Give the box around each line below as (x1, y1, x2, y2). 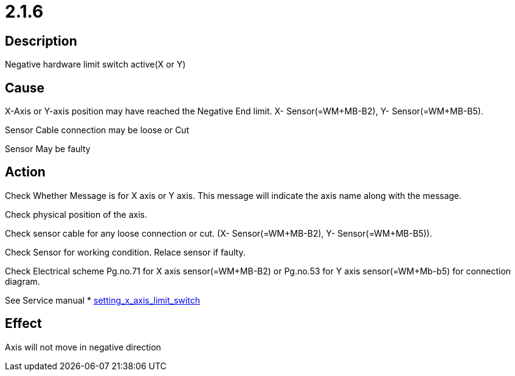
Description (5, 33, 77, 49)
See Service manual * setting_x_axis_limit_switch (5, 294, 200, 305)
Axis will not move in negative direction (5, 341, 161, 352)
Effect (5, 316, 42, 332)
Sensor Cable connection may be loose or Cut (5, 125, 189, 136)
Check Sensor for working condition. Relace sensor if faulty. (5, 246, 246, 257)
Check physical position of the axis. (5, 209, 148, 220)
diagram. (5, 276, 40, 287)
